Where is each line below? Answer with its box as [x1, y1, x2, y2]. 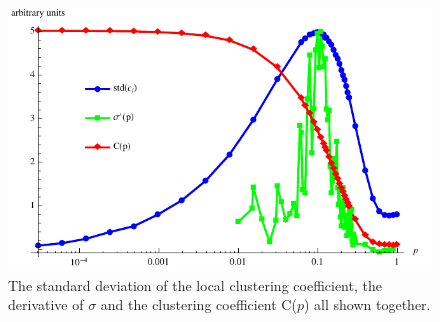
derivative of [8, 294, 84, 315]
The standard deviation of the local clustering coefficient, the [8, 274, 382, 295]
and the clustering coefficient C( [100, 294, 297, 315]
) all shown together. [303, 294, 431, 315]
